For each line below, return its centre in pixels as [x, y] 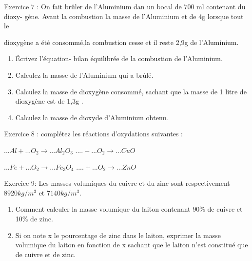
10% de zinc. [34, 218]
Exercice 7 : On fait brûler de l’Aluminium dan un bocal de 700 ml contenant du [125, 6]
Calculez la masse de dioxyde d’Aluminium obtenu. [92, 117]
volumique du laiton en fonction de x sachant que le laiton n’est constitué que [132, 245]
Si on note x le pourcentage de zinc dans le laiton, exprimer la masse [118, 235]
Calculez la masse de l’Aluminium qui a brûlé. [84, 75]
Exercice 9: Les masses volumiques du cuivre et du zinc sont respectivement [117, 183]
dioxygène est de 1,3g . [49, 101]
